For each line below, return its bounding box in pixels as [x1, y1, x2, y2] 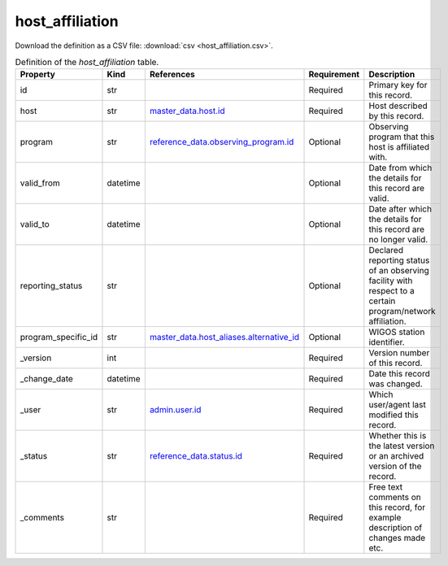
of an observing [368, 265, 430, 276]
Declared [368, 245, 404, 256]
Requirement [308, 69, 360, 81]
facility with [368, 275, 413, 286]
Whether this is [368, 430, 427, 442]
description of [368, 522, 423, 533]
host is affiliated [368, 141, 430, 153]
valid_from [20, 177, 60, 189]
